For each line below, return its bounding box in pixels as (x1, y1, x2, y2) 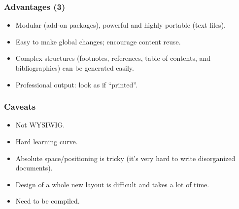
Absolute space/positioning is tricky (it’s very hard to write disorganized (15, 153, 236, 163)
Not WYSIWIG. (15, 120, 65, 130)
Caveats (4, 100, 36, 113)
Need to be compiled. (15, 196, 80, 206)
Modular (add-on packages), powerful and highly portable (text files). (15, 20, 226, 30)
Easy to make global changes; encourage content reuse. (15, 36, 181, 46)
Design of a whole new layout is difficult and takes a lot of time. (15, 179, 209, 189)
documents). (15, 163, 53, 173)
